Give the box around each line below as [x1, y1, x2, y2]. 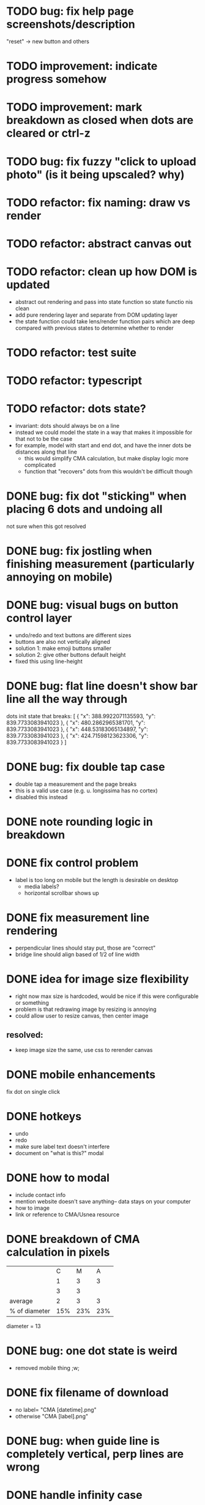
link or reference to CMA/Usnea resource [15, 1210, 120, 1218]
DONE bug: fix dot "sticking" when [6, 489, 187, 503]
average [9, 1296, 33, 1305]
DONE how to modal [6, 1170, 110, 1185]
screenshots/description [6, 17, 136, 31]
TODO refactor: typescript [6, 374, 143, 388]
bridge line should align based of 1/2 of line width [15, 951, 140, 958]
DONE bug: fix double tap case [6, 760, 165, 774]
